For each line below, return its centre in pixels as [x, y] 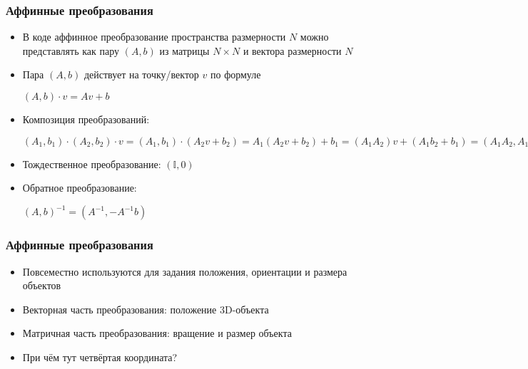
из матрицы [184, 50]
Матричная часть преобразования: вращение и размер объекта [157, 333]
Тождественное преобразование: [92, 163]
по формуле [235, 74]
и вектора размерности [292, 50]
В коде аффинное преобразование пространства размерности [154, 37]
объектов [42, 285]
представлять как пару [71, 50]
